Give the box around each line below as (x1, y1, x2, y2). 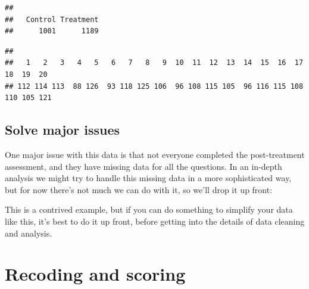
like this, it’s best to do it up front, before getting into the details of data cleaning (5, 215, 305, 227)
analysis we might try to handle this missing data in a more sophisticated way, (5, 172, 292, 184)
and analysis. (5, 226, 52, 239)
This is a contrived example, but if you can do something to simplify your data (5, 203, 293, 216)
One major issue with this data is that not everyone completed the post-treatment (5, 148, 305, 160)
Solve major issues (5, 120, 120, 139)
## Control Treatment (5, 15, 99, 24)
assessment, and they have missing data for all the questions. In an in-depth (5, 160, 282, 172)
